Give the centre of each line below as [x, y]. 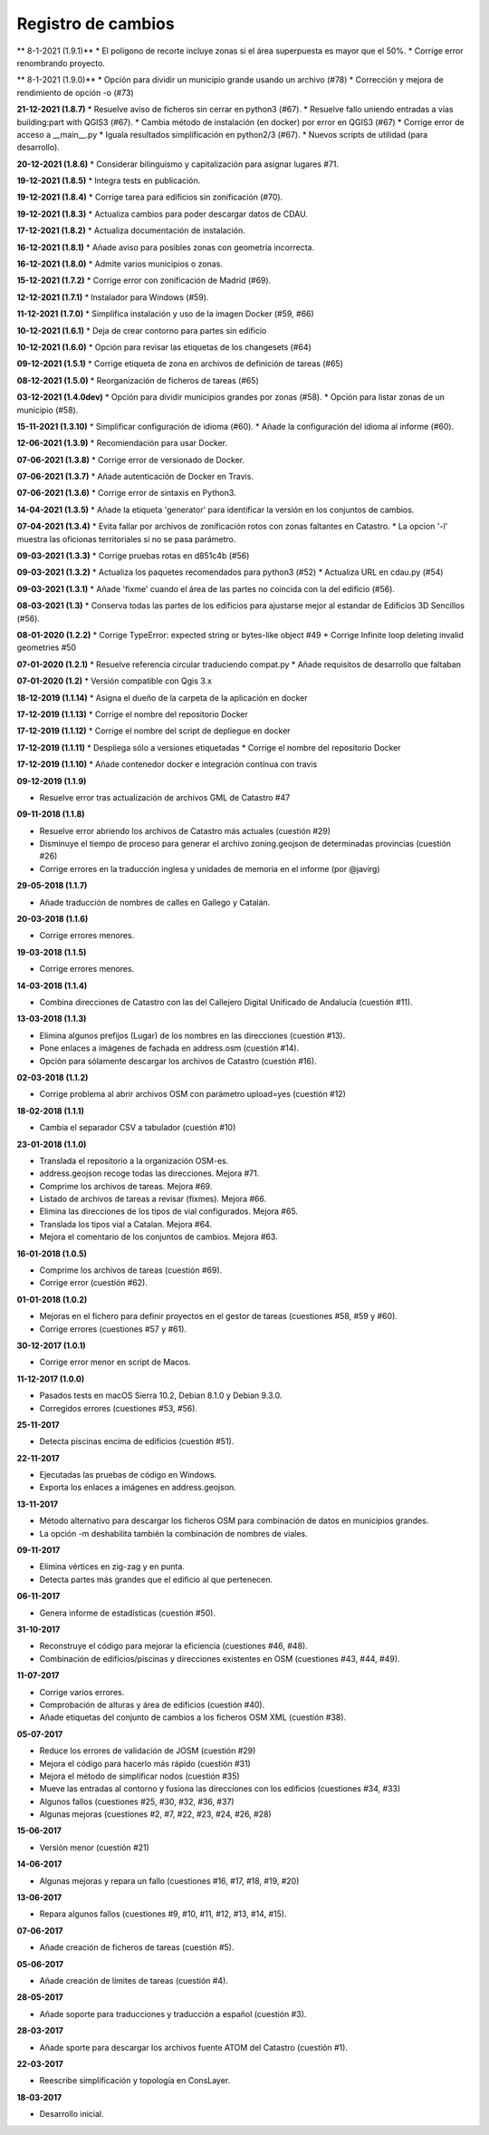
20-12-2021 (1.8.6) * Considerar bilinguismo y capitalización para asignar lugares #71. [178, 164]
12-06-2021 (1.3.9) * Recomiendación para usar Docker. [122, 443]
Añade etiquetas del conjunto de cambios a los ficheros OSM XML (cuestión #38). [193, 1717]
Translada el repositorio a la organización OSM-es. [134, 1160]
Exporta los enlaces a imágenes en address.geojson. [138, 1488]
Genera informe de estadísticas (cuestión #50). [128, 1613]
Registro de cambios [96, 24]
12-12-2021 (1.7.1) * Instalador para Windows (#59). [113, 297]
